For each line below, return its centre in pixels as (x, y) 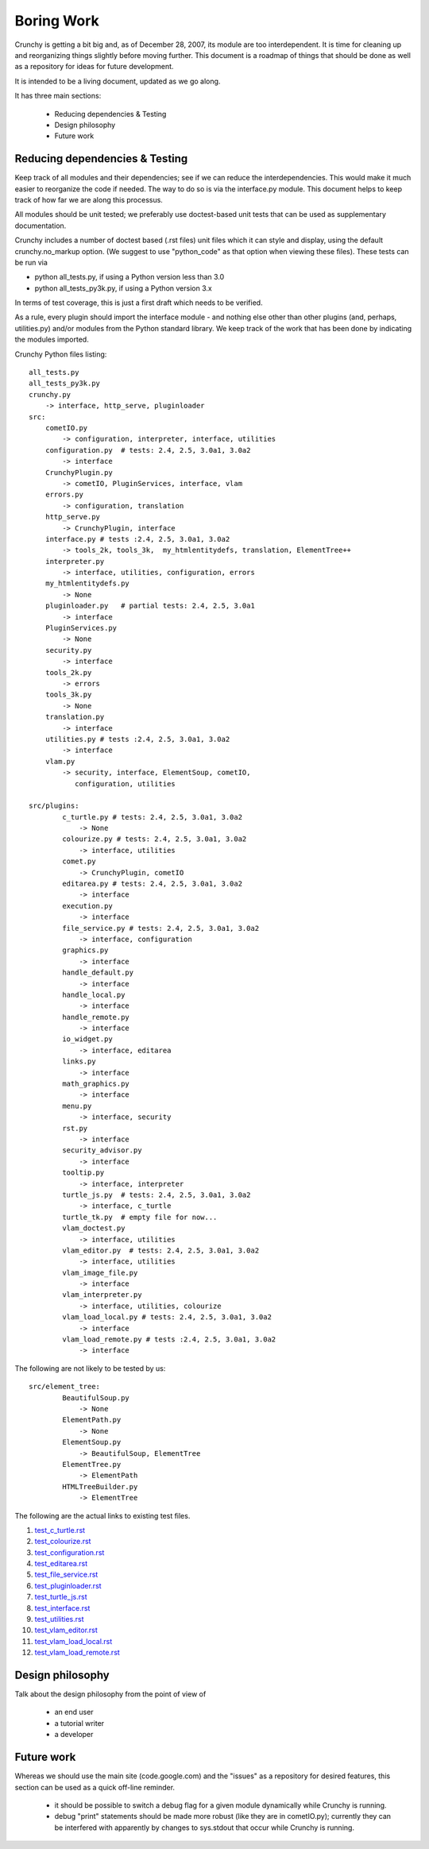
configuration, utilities (125, 784)
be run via (31, 262)
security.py (68, 650)
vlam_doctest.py (94, 1228)
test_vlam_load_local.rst (73, 1641)
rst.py (75, 1128)
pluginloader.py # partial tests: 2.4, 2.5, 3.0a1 (150, 606)
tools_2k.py (68, 672)
